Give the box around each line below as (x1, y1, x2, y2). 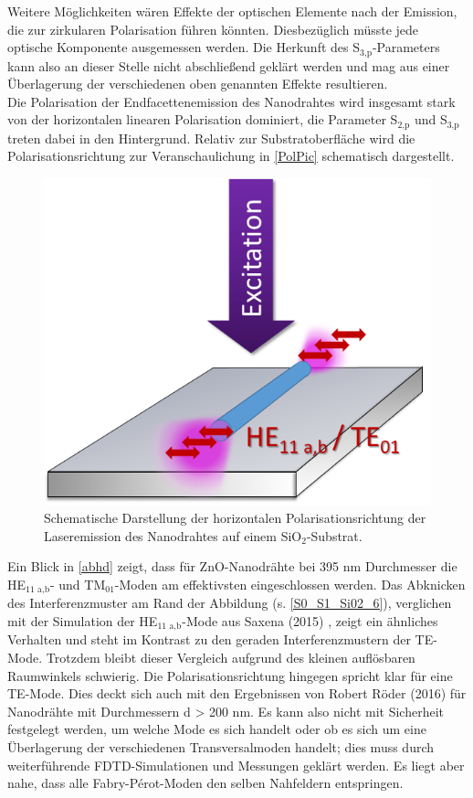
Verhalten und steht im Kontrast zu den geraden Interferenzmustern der (7, 630, 411, 649)
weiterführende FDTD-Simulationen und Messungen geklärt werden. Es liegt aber (7, 755, 465, 774)
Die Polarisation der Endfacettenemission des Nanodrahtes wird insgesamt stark (7, 91, 456, 111)
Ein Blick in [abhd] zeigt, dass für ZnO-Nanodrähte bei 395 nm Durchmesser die (7, 557, 457, 576)
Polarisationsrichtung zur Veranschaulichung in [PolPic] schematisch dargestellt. (7, 146, 455, 165)
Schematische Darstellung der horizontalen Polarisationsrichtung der (44, 508, 426, 527)
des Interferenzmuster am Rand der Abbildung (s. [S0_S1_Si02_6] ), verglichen (7, 593, 452, 612)
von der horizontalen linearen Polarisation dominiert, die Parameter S (7, 110, 398, 129)
